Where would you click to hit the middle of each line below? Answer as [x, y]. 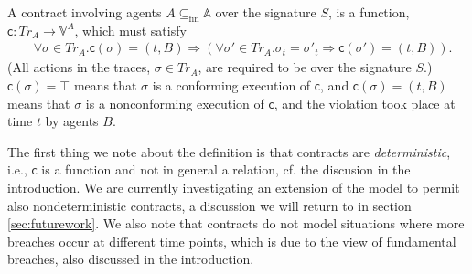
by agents [72, 121]
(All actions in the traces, [79, 67]
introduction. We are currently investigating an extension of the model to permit [234, 187]
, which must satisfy [130, 30]
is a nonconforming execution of [175, 103]
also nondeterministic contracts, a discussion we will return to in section [209, 205]
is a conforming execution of [231, 85]
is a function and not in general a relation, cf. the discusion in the [226, 169]
